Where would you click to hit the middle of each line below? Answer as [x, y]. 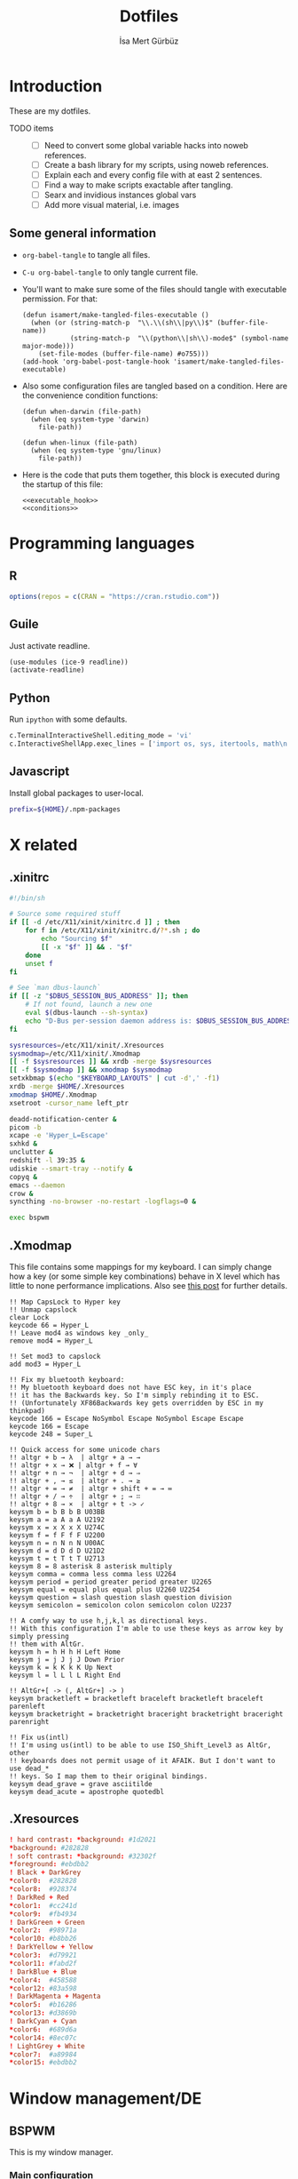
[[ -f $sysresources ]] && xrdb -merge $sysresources [111, 1062]
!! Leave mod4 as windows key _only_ [79, 1333]
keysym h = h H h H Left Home [65, 1652]
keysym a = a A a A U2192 [57, 1520]
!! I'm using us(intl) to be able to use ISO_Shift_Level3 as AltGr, [141, 1745]
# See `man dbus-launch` [55, 988]
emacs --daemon [37, 1185]
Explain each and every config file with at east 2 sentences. [153, 174]
